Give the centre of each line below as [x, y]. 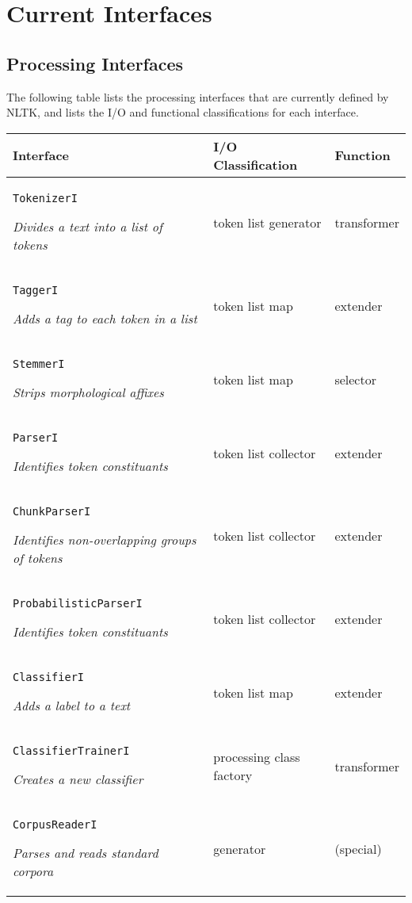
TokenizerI [45, 198]
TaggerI [36, 290]
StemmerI [39, 363]
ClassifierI [49, 677]
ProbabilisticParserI [78, 603]
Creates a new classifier [78, 779]
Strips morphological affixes [88, 392]
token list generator [267, 223]
